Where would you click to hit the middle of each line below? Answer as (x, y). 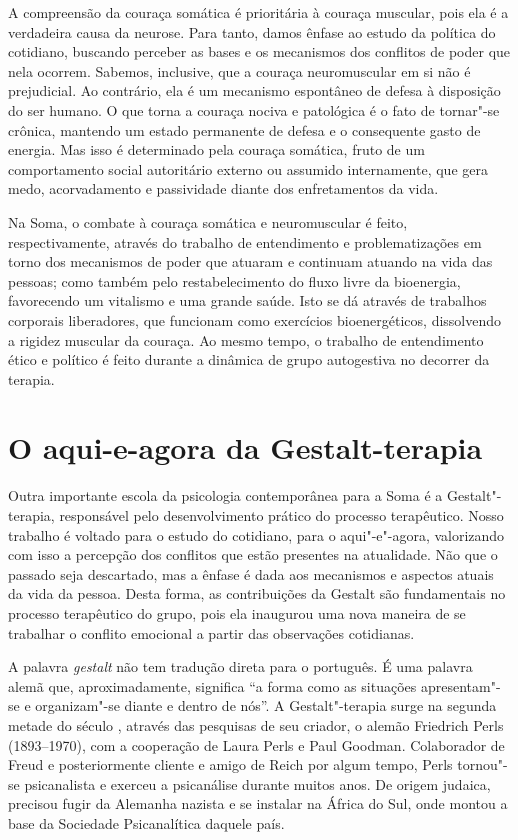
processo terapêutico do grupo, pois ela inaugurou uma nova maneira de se (237, 612)
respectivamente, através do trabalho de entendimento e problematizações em (245, 241)
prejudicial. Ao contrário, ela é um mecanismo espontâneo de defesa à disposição (254, 90)
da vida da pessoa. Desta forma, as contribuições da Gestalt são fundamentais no (257, 593)
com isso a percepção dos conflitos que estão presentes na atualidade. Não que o (253, 554)
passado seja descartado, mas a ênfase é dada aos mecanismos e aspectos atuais (251, 573)
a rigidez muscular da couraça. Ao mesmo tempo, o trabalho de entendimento (246, 339)
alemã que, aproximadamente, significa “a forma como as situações (212, 685)
